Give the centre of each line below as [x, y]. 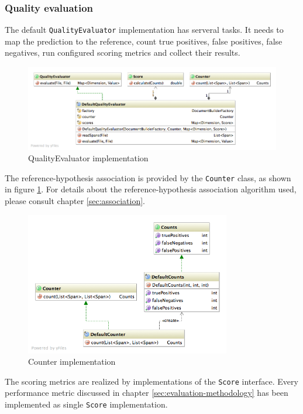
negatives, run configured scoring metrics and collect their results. [123, 52]
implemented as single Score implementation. [86, 404]
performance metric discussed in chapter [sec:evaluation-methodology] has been [147, 393]
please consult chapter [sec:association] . [75, 200]
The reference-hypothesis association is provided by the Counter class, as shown [148, 177]
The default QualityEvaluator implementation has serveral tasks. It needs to [144, 30]
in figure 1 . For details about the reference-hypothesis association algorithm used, [151, 189]
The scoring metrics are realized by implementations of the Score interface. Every [151, 381]
